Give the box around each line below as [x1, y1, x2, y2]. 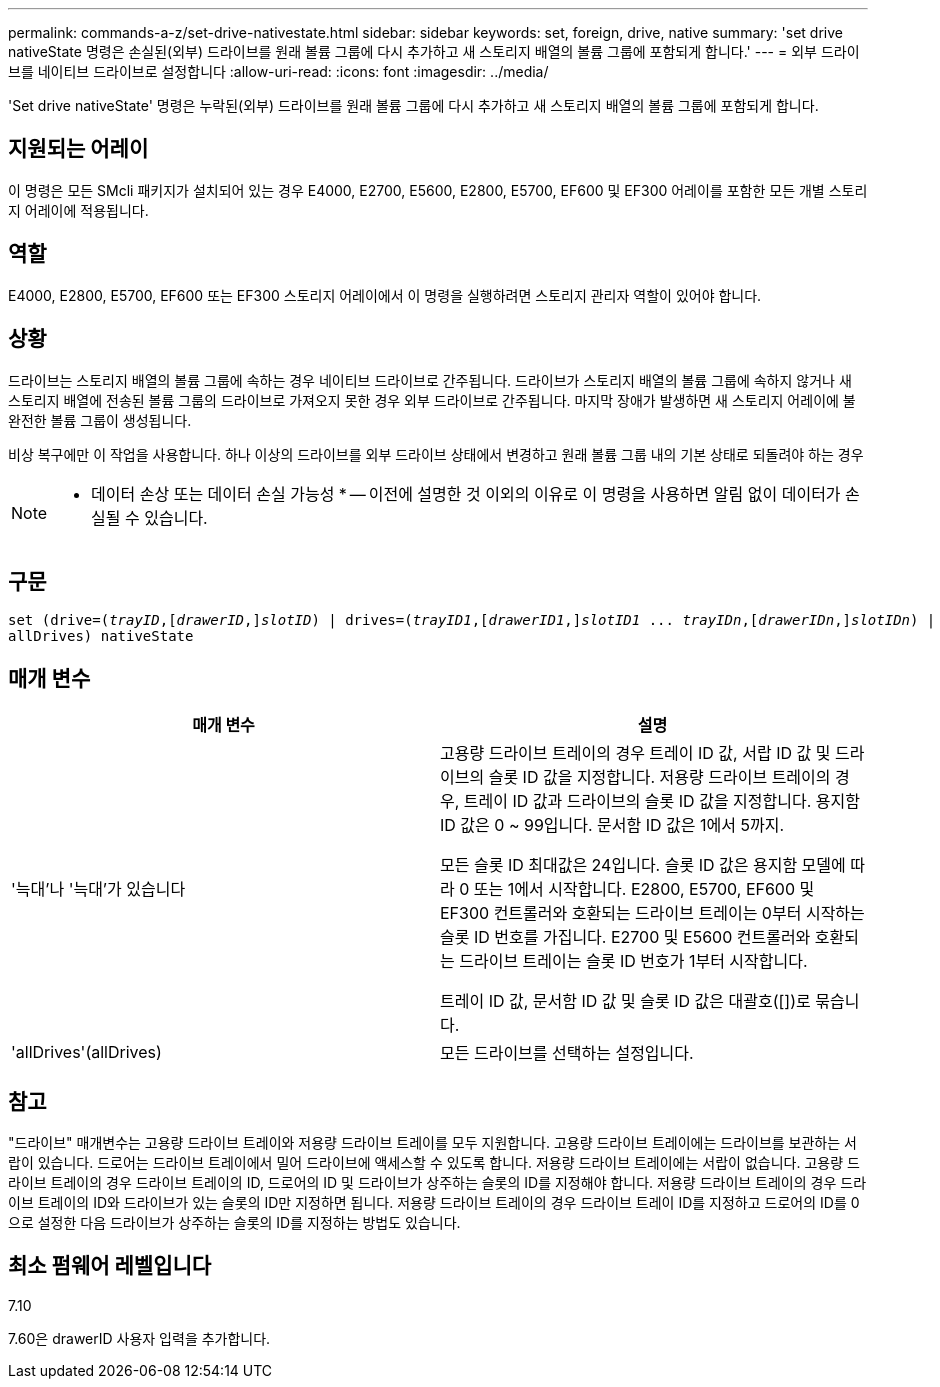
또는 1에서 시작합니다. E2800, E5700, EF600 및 [473, 879, 815, 900]
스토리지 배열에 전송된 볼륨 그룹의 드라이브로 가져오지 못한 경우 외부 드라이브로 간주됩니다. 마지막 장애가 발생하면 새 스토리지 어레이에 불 [8, 391, 856, 409]
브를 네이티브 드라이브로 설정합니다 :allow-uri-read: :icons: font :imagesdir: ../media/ [8, 63, 549, 80]
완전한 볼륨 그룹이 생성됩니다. [8, 411, 192, 429]
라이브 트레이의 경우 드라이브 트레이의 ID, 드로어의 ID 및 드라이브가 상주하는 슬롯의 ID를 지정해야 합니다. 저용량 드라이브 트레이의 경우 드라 [8, 1174, 867, 1192]
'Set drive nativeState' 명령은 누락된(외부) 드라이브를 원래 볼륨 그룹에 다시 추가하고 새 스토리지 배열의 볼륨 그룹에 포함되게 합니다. [8, 97, 819, 114]
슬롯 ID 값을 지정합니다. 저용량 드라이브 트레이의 [488, 767, 831, 788]
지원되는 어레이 [8, 136, 149, 162]
